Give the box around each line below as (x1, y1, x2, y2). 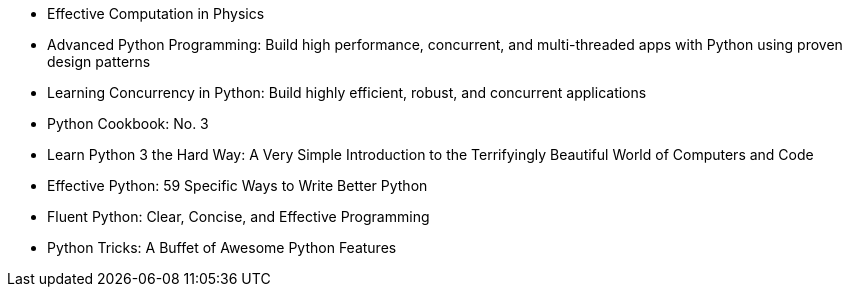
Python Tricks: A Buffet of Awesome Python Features (47, 239, 397, 256)
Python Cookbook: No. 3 (47, 115, 209, 132)
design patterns (47, 53, 151, 70)
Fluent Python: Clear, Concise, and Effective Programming (47, 208, 430, 225)
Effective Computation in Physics (47, 5, 265, 22)
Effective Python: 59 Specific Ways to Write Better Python (47, 177, 428, 194)
